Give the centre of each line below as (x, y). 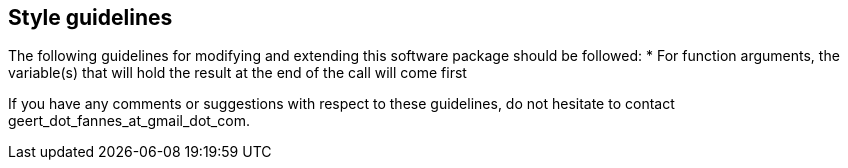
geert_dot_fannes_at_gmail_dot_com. (129, 121)
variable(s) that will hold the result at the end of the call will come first (237, 73)
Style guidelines (90, 17)
